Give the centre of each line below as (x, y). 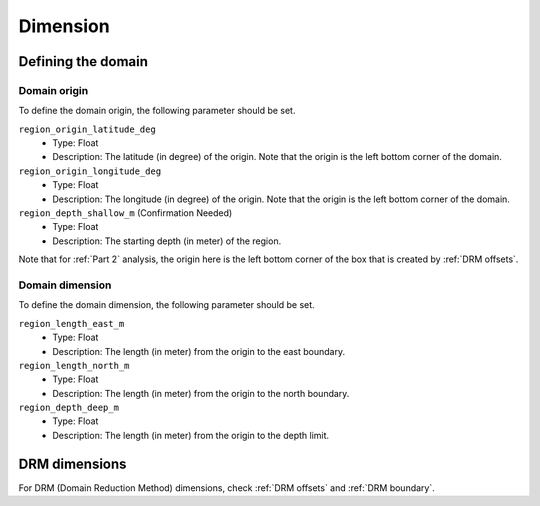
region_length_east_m (71, 323)
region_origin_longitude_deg (90, 171)
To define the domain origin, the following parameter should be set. (157, 111)
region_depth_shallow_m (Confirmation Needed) (125, 213)
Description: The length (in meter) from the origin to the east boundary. (198, 351)
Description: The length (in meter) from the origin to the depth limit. (191, 435)
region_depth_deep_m (69, 408)
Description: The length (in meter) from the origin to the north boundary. (201, 393)
